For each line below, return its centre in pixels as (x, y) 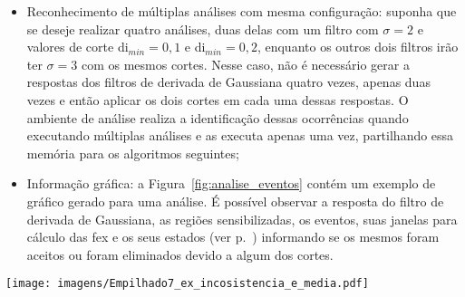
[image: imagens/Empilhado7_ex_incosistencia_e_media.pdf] (187, 284)
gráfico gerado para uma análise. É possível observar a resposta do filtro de (235, 201)
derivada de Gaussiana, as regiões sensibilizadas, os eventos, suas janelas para (242, 219)
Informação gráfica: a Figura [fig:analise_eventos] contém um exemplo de (231, 183)
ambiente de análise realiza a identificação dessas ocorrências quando (218, 117)
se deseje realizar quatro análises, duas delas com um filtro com (203, 29)
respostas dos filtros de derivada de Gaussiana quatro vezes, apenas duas (228, 82)
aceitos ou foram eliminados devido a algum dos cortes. (180, 254)
